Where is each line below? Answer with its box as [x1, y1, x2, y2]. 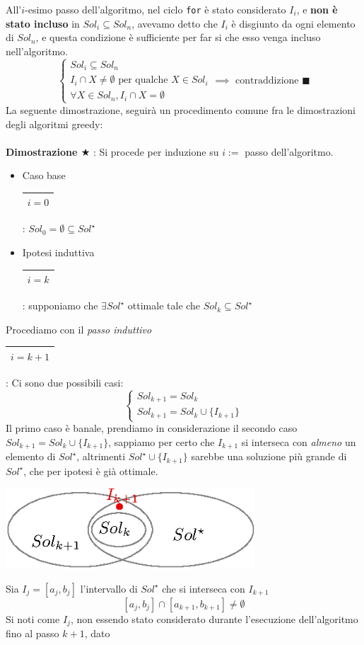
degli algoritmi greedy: [6, 116, 103, 131]
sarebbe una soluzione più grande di [191, 449, 347, 464]
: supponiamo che [22, 298, 98, 313]
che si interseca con [162, 581, 245, 595]
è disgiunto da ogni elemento [231, 16, 356, 30]
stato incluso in [6, 16, 80, 30]
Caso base [22, 168, 66, 183]
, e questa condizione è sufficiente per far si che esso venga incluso [35, 30, 321, 45]
